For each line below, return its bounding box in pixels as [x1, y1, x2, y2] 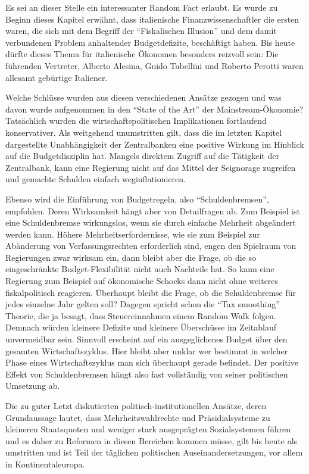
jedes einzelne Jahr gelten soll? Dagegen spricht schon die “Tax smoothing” [5, 298, 280, 310]
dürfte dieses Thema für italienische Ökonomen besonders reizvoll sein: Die [5, 48, 279, 60]
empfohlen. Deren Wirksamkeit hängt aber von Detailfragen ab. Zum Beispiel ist [5, 204, 300, 217]
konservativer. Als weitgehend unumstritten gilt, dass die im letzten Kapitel [5, 126, 282, 138]
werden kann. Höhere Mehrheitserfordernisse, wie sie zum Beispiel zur [5, 227, 260, 240]
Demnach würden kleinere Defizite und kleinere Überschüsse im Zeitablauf [5, 321, 276, 333]
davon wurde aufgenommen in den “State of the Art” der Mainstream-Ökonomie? [5, 102, 304, 115]
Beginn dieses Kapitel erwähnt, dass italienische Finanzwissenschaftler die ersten [5, 13, 299, 25]
